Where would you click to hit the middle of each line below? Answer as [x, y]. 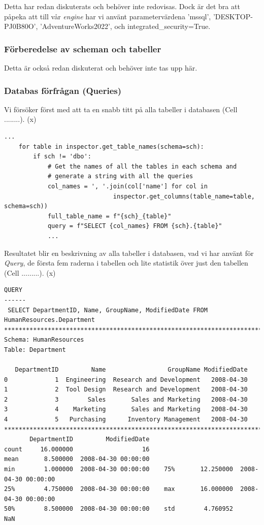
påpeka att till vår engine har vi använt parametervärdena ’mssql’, [108, 16]
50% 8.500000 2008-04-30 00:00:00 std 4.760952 [119, 509]
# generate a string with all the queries [120, 176]
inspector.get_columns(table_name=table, [184, 196]
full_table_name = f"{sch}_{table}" [109, 216]
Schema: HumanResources [44, 340]
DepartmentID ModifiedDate [90, 439]
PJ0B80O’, [21, 26]
